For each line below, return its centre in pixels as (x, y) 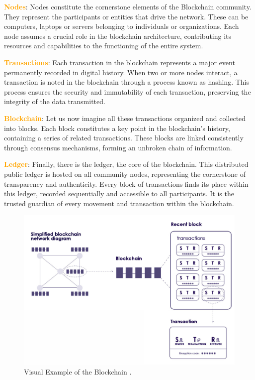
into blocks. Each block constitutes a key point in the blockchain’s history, (117, 128)
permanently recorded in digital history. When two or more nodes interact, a (121, 72)
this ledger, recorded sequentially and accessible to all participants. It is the (119, 193)
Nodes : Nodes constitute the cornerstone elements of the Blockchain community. (128, 6)
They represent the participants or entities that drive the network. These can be (126, 16)
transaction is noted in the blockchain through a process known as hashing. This (127, 82)
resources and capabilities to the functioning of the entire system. (104, 46)
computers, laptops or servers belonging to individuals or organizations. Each (122, 26)
